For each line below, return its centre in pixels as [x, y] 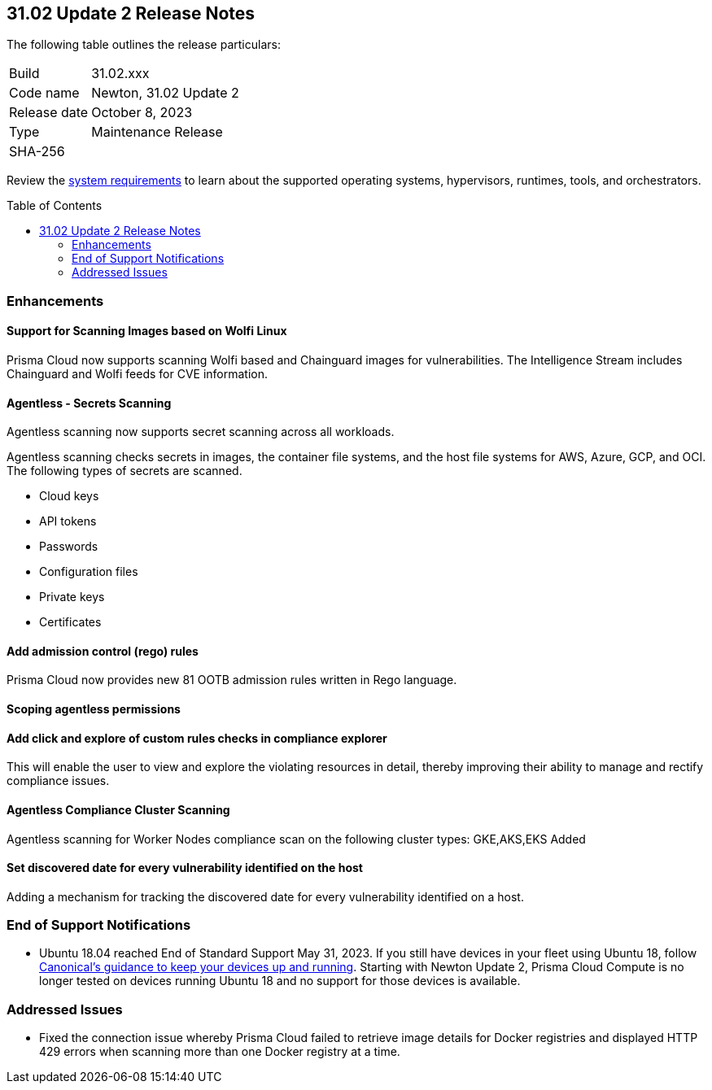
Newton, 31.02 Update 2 [165, 93]
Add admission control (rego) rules [103, 651]
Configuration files [89, 572]
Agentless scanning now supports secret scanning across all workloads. [201, 432]
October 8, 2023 [142, 113]
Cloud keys [69, 496]
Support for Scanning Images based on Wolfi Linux [147, 331]
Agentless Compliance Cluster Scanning [118, 809]
